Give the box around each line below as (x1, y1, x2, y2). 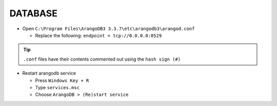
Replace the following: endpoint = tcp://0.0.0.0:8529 (35, 32, 162, 38)
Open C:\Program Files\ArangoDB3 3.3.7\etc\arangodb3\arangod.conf (22, 25, 195, 32)
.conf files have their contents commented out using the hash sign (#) (23, 56, 181, 62)
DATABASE (9, 8, 57, 19)
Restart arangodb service (22, 70, 76, 76)
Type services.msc (35, 84, 80, 90)
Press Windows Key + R (35, 77, 89, 84)
